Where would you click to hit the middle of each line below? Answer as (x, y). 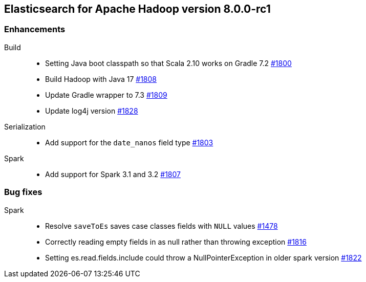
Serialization (25, 126)
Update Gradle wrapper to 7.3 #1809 (106, 95)
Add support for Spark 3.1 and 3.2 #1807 (113, 174)
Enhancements (35, 29)
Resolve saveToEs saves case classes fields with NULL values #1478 (162, 226)
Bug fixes (23, 192)
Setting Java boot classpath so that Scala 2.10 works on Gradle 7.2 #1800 (168, 63)
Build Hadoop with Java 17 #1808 (101, 79)
